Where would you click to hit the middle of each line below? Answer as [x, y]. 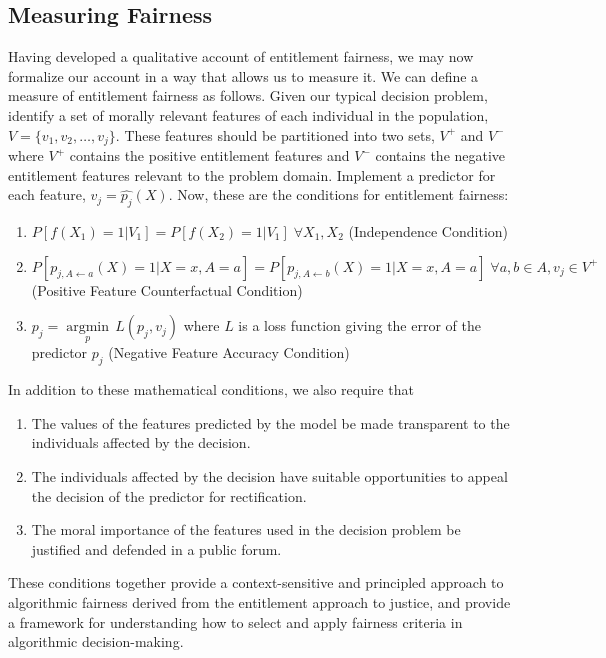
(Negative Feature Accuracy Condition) [229, 352]
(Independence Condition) [428, 231]
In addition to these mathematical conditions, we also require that [211, 389]
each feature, [47, 194]
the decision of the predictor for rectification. [169, 495]
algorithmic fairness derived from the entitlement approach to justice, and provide [259, 601]
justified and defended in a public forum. [156, 548]
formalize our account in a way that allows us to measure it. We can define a [243, 75]
